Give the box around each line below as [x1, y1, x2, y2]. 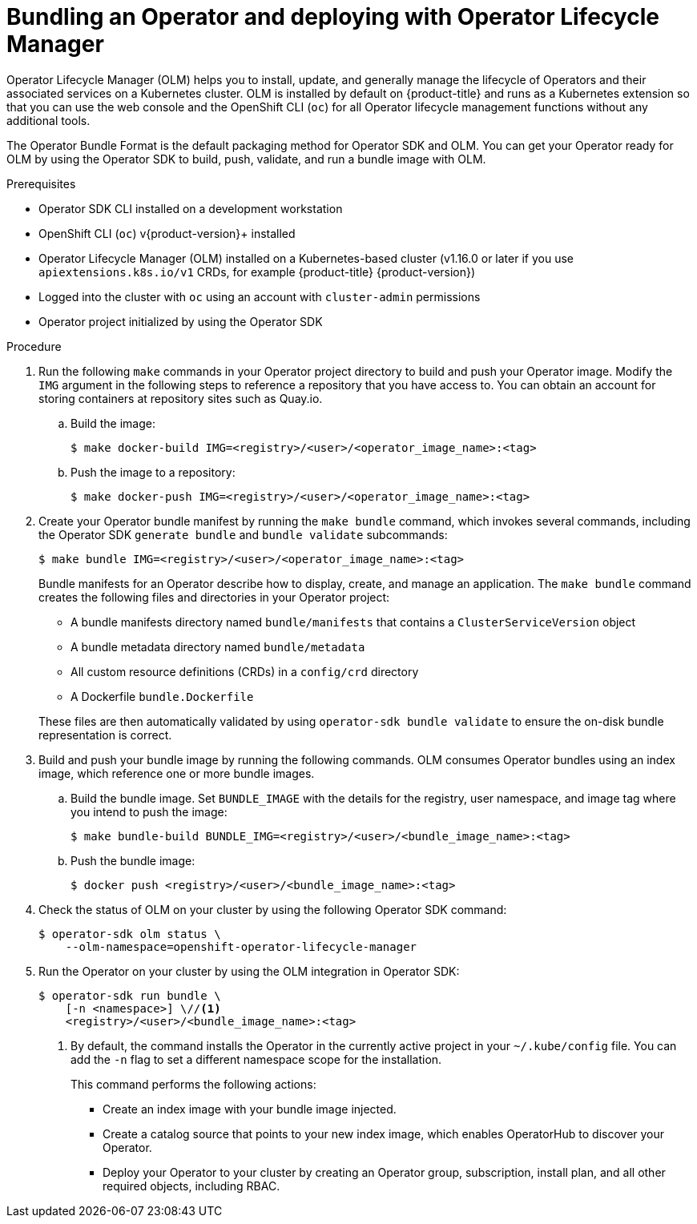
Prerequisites [6, 176, 76, 191]
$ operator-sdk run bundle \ [38, 988, 221, 1002]
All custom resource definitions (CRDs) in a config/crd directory [71, 664, 419, 678]
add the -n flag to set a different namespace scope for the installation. [71, 1052, 442, 1066]
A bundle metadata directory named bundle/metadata [71, 639, 365, 654]
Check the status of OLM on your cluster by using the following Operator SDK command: [38, 902, 507, 916]
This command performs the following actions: [71, 1077, 316, 1091]
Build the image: [71, 416, 155, 430]
